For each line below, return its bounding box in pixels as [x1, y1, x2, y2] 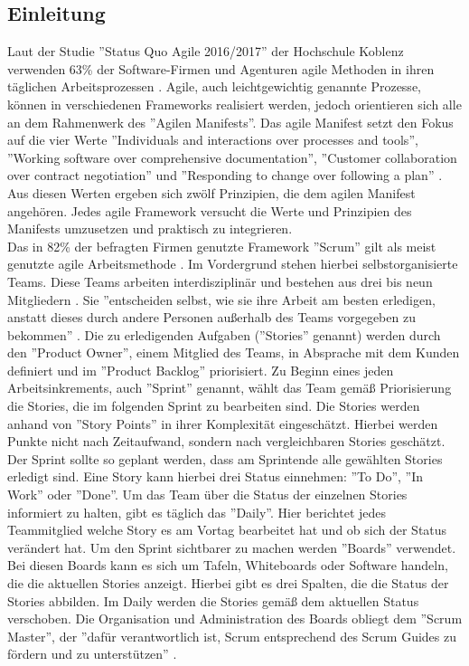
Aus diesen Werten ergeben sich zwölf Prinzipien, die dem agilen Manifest [7, 183, 416, 202]
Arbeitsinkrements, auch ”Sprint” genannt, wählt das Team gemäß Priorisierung [7, 378, 452, 397]
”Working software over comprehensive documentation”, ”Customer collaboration [7, 147, 457, 166]
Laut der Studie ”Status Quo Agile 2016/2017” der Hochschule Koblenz [7, 42, 404, 61]
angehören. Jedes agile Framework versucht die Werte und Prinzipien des [7, 201, 412, 220]
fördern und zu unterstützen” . [7, 644, 177, 663]
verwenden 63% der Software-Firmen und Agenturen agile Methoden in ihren [7, 59, 435, 78]
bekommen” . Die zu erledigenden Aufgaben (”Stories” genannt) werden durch [7, 325, 441, 344]
